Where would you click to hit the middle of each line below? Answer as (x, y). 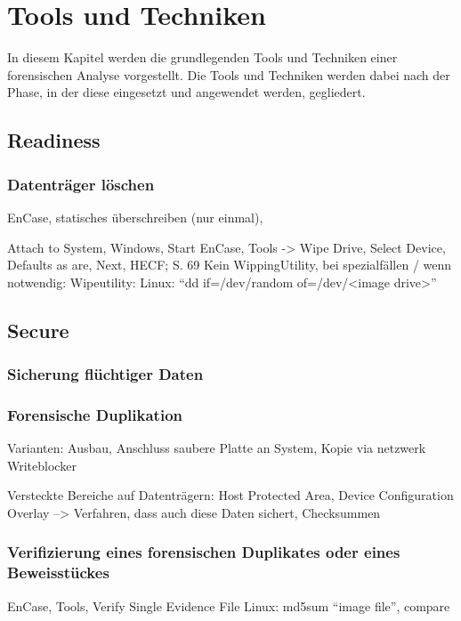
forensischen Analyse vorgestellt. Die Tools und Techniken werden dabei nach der (229, 74)
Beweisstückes (58, 573)
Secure (38, 330)
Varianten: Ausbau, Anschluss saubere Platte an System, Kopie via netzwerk (217, 448)
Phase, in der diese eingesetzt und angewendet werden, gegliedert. (186, 92)
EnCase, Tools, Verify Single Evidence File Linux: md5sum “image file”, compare (229, 605)
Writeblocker (42, 465)
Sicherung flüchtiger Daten (105, 373)
